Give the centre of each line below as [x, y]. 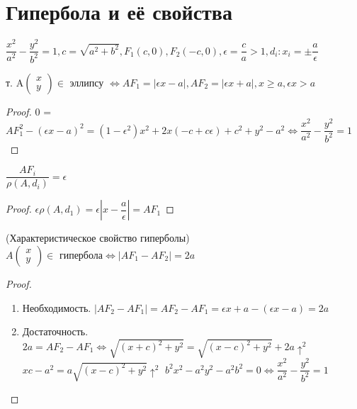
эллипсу [87, 83]
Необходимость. [57, 307]
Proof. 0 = [29, 111]
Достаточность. [55, 331]
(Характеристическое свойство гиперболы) [98, 238]
